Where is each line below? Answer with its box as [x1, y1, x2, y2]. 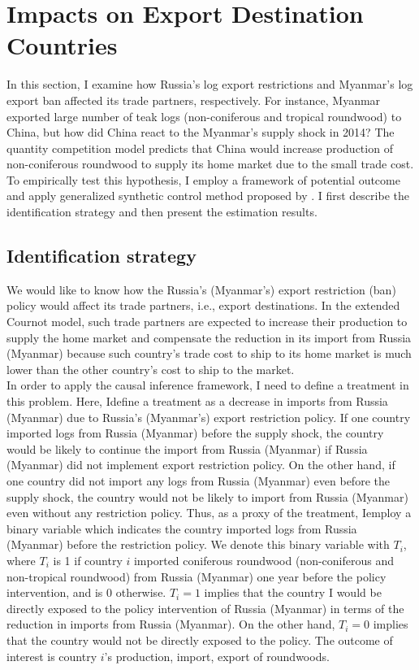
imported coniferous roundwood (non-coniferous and [133, 551, 395, 568]
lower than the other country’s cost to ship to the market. [6, 360, 295, 377]
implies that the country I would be [204, 584, 382, 601]
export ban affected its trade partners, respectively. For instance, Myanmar [6, 91, 381, 108]
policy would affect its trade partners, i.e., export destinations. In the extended [6, 297, 400, 314]
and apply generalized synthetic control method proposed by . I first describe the [6, 187, 409, 204]
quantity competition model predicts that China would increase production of [6, 139, 393, 156]
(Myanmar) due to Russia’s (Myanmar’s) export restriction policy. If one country [6, 408, 411, 425]
